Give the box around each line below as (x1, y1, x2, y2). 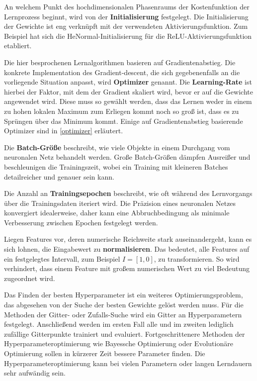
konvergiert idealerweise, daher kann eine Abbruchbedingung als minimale (4, 207, 230, 218)
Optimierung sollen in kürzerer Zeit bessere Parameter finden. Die (4, 348, 205, 358)
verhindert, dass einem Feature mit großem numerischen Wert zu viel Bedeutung (4, 263, 250, 274)
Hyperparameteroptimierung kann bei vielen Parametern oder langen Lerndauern (4, 358, 252, 368)
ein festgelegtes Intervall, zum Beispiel (4, 253, 120, 264)
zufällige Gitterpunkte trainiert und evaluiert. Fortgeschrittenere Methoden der (4, 328, 245, 339)
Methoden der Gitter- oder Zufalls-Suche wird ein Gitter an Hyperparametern (4, 309, 242, 319)
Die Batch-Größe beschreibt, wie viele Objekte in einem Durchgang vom (4, 142, 230, 152)
